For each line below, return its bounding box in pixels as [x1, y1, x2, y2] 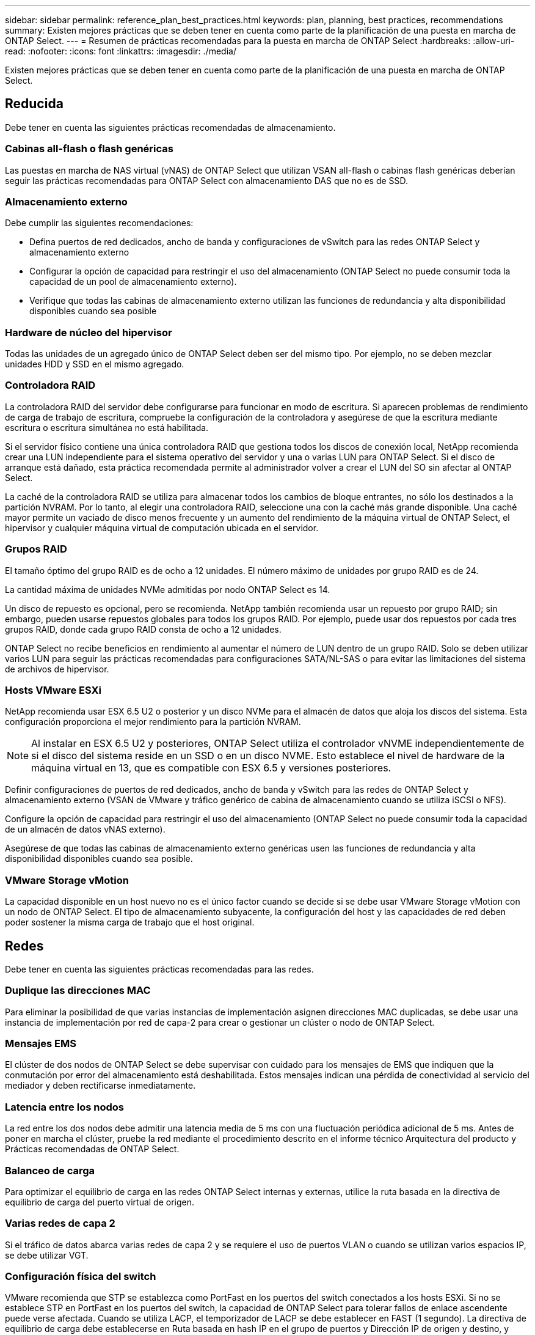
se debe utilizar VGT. [5, 1249, 89, 1260]
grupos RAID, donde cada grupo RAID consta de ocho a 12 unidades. [5, 623, 282, 634]
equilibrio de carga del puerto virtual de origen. [5, 1196, 195, 1207]
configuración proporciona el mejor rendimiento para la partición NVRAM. [5, 716, 301, 727]
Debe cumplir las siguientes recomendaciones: [5, 218, 194, 229]
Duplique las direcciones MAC [5, 984, 151, 997]
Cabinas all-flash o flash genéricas [5, 142, 173, 155]
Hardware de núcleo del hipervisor [5, 326, 172, 339]
